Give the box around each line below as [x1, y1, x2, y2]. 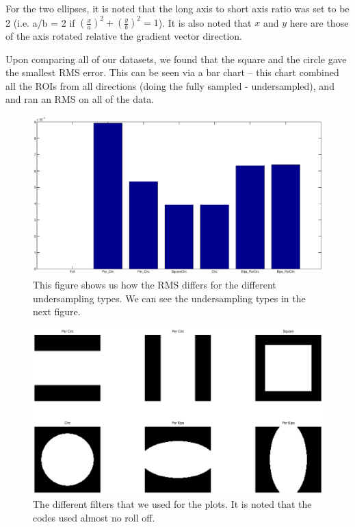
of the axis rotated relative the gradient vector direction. [5, 29, 242, 43]
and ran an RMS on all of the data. [5, 92, 155, 106]
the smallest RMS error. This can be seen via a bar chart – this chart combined [5, 65, 339, 79]
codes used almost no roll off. [33, 510, 155, 524]
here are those [289, 15, 349, 29]
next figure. [33, 304, 81, 319]
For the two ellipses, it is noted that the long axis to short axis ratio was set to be [5, 1, 350, 15]
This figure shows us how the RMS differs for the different [33, 277, 276, 291]
